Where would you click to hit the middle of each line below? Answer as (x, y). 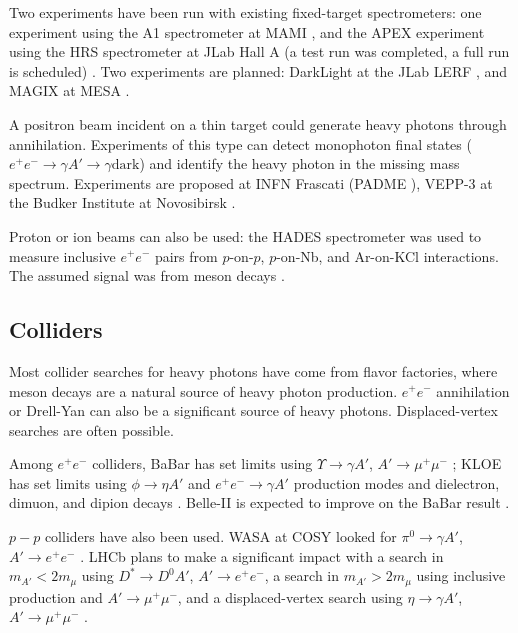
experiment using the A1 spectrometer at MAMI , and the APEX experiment (247, 31)
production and (56, 596)
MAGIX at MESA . (69, 90)
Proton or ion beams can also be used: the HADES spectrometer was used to (245, 235)
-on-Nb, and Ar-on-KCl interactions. (387, 255)
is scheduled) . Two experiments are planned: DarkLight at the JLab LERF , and (258, 70)
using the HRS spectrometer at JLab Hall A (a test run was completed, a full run (259, 51)
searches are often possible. (91, 429)
